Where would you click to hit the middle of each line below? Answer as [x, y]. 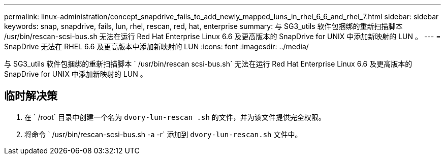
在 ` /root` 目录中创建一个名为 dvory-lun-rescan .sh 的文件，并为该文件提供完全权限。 [175, 117]
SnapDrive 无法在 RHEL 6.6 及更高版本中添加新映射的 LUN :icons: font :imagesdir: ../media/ [156, 46]
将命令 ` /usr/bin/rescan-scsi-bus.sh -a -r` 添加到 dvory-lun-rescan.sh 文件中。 [163, 134]
